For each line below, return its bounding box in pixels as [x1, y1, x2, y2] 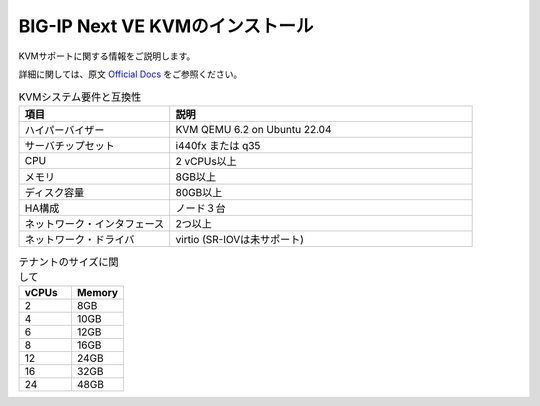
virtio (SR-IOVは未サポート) [175, 232, 305, 246]
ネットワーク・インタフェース [24, 216, 165, 230]
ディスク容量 [24, 185, 85, 199]
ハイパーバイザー [24, 123, 105, 137]
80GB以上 [175, 185, 223, 199]
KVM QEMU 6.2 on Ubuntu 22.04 [175, 122, 332, 136]
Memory [76, 286, 119, 300]
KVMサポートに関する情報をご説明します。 [18, 50, 196, 62]
